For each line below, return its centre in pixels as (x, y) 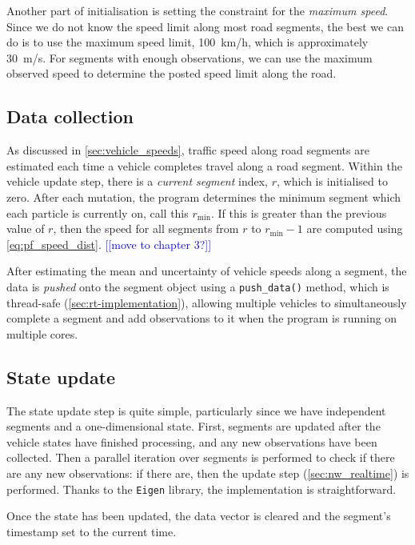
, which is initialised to (332, 181)
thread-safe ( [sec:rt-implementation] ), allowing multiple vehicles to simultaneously (207, 302)
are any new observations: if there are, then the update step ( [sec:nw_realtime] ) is (208, 473)
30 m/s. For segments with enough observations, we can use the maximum (190, 57)
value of (26, 228)
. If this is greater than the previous (299, 212)
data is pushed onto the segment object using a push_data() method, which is (198, 286)
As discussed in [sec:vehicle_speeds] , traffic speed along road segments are (188, 150)
